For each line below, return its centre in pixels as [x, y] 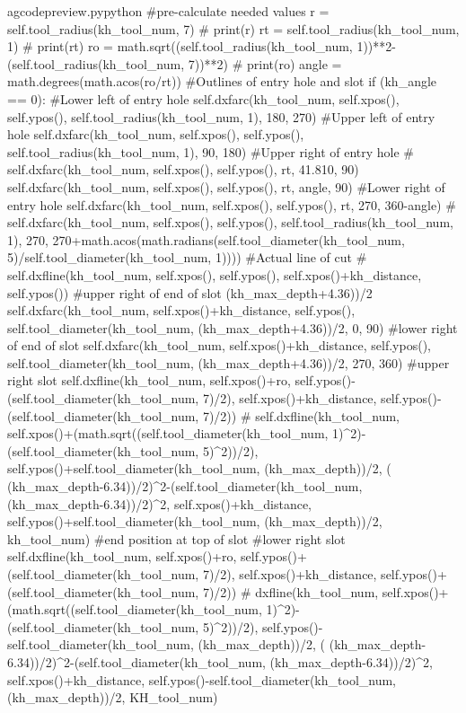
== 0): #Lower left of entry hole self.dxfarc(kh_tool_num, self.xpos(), [203, 98]
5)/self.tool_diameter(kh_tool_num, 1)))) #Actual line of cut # [187, 257]
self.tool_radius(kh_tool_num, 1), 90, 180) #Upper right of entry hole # [211, 151]
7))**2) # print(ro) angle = [265, 63]
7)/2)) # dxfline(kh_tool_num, [290, 591]
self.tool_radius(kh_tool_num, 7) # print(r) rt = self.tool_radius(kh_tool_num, [233, 28]
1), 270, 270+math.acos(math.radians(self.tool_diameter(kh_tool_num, [206, 239]
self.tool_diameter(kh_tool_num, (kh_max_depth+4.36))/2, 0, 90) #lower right [233, 327]
